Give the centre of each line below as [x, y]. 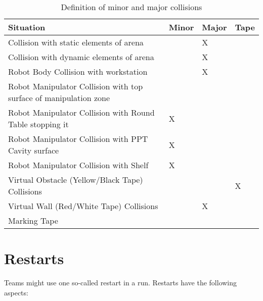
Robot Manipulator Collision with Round [81, 112]
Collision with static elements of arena [76, 42]
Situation [27, 27]
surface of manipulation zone [59, 98]
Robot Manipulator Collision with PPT [78, 139]
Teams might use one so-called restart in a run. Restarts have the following [121, 283]
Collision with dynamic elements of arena [81, 57]
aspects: [16, 292]
